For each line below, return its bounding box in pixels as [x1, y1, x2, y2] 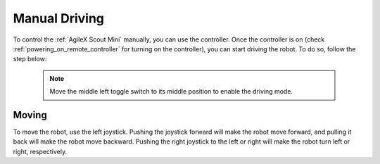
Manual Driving [13, 11, 105, 26]
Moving [13, 109, 47, 121]
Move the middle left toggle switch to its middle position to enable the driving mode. [49, 87, 293, 96]
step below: [13, 55, 47, 63]
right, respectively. [13, 147, 68, 156]
